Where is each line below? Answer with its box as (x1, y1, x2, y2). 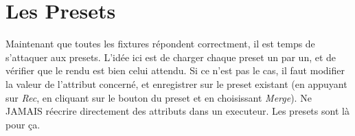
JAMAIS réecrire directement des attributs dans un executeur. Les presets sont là (5, 104, 350, 118)
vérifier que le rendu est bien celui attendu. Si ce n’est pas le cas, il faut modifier (5, 63, 345, 78)
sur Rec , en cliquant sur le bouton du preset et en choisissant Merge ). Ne (5, 90, 312, 104)
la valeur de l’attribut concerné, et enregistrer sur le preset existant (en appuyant (5, 76, 347, 91)
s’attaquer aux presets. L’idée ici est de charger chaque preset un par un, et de (5, 49, 336, 64)
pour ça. (5, 117, 41, 131)
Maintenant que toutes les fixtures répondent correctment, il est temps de (5, 36, 315, 51)
